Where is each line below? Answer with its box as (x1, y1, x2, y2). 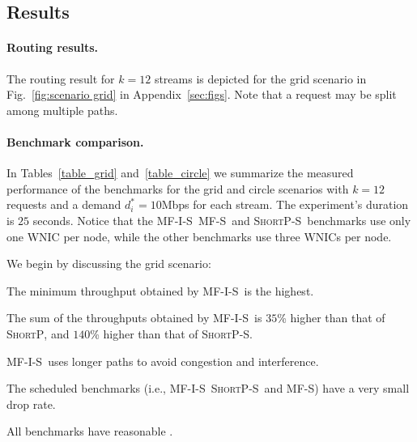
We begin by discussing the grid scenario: (6, 255, 211, 272)
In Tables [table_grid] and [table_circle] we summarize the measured (6, 164, 354, 181)
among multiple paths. (6, 101, 118, 118)
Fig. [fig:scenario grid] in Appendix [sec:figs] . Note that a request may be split (6, 86, 397, 103)
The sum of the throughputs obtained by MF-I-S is (6, 309, 262, 326)
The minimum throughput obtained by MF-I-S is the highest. (6, 282, 314, 299)
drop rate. (6, 395, 56, 412)
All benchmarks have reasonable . (6, 423, 173, 440)
